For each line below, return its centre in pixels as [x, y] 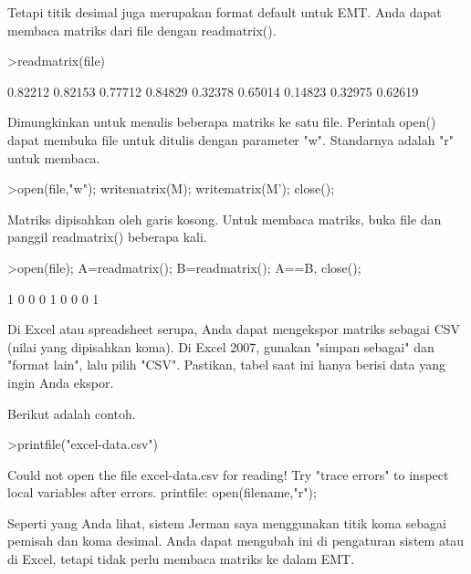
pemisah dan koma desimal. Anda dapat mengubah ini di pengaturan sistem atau [236, 541]
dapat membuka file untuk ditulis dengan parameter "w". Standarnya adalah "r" [231, 139]
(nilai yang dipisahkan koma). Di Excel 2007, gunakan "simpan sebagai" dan [221, 346]
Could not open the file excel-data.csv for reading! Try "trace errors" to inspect [228, 474]
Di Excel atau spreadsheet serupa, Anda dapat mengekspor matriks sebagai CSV [234, 329]
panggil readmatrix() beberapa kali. [107, 237]
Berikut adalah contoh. [72, 413]
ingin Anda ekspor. [61, 382]
